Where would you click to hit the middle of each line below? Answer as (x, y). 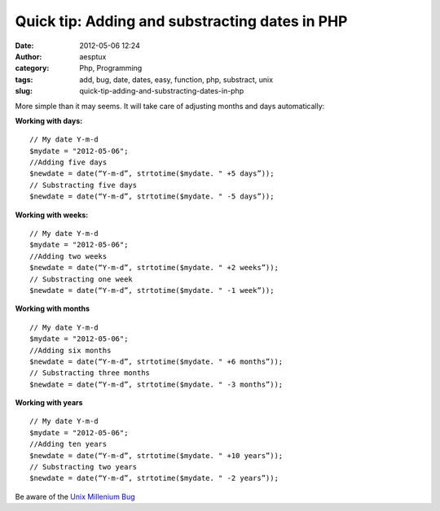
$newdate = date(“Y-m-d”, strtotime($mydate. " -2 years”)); (154, 478)
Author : (29, 56)
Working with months (52, 308)
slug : (24, 91)
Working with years (49, 403)
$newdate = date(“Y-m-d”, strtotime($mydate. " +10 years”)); (156, 455)
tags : (24, 79)
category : (32, 68)
